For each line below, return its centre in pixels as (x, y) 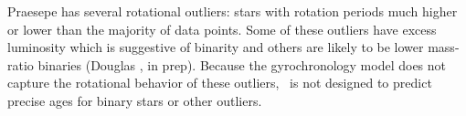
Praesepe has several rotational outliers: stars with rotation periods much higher (233, 11)
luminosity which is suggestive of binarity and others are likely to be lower (216, 47)
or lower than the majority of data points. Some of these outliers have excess (222, 29)
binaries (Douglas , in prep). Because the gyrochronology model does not (242, 64)
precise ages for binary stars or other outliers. (135, 100)
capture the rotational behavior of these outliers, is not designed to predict (220, 83)
